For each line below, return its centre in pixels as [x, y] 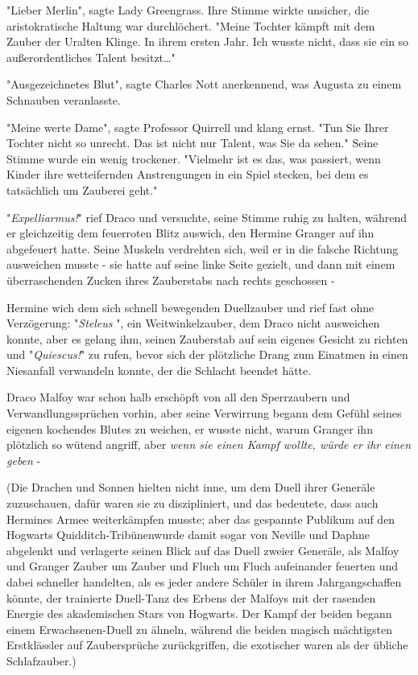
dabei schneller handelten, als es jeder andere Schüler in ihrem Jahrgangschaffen [204, 582]
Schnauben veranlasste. [64, 99]
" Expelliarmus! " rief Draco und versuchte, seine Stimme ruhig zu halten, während [207, 217]
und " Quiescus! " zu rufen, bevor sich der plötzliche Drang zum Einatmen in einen [207, 354]
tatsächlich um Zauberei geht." [82, 189]
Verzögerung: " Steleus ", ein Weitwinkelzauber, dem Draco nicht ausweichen [193, 323]
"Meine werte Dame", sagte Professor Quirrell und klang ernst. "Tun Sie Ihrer [198, 127]
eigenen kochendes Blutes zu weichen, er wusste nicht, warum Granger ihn [190, 428]
